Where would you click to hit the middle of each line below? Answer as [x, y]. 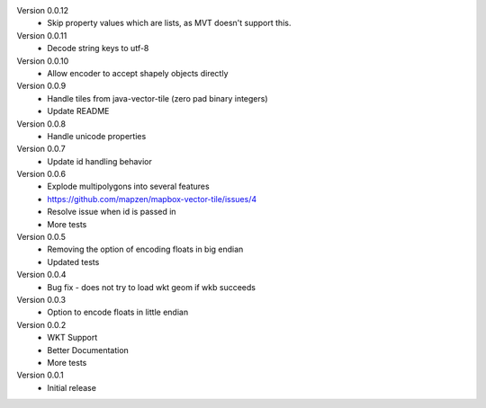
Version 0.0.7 [41, 149]
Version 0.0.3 [41, 299]
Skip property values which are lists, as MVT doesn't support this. [169, 23]
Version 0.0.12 [43, 10]
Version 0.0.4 [41, 275]
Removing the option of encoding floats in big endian [145, 249]
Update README [78, 111]
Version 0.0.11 [42, 35]
